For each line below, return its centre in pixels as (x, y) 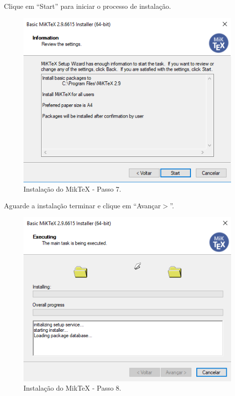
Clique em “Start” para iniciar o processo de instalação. (88, 6)
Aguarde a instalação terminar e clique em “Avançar (82, 205)
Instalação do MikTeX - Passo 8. (72, 388)
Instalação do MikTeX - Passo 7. (72, 189)
